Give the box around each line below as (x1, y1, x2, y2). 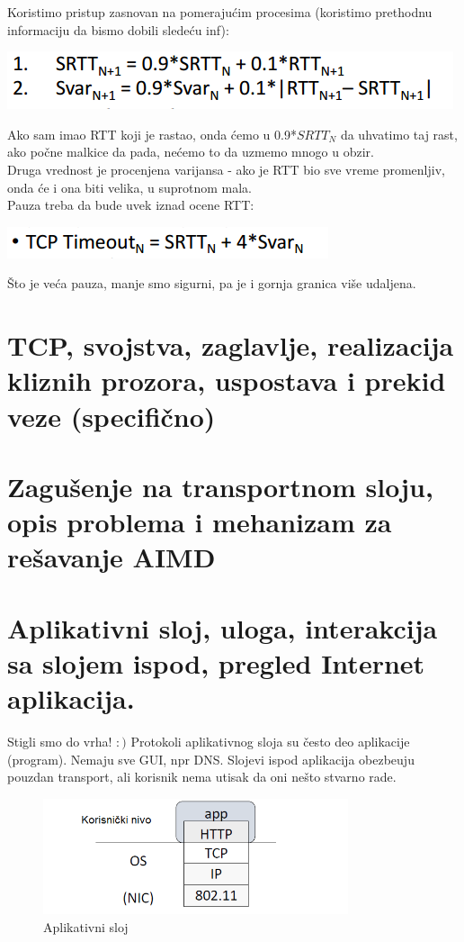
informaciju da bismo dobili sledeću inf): (7, 20, 229, 39)
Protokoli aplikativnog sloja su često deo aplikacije (130, 731, 410, 750)
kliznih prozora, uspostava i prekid (7, 362, 446, 399)
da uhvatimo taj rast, (340, 124, 458, 143)
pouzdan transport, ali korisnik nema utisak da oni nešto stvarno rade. (7, 767, 397, 786)
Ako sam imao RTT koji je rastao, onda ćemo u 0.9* (7, 124, 297, 143)
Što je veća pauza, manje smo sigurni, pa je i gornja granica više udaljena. (7, 274, 416, 293)
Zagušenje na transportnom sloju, (7, 467, 433, 504)
